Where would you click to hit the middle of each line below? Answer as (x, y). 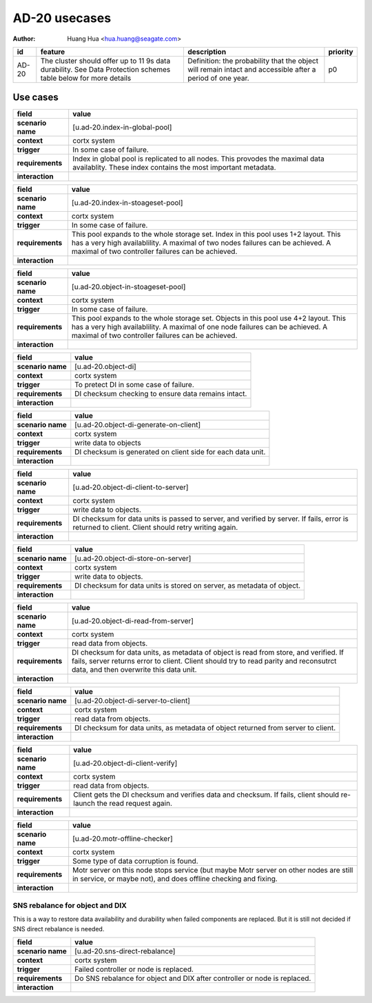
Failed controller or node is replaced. (134, 969)
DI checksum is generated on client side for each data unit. (170, 452)
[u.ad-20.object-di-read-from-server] (133, 621)
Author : (24, 39)
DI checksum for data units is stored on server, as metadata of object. (188, 586)
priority (341, 52)
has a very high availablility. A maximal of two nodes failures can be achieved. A (201, 243)
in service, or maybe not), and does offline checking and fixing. (175, 879)
